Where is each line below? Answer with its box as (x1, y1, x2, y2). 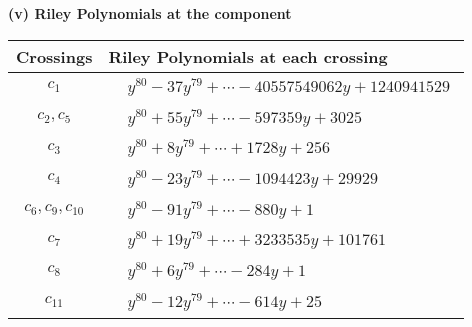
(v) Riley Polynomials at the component (8, 3, 292, 23)
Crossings (16, 44, 93, 68)
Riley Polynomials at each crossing (108, 44, 388, 68)
